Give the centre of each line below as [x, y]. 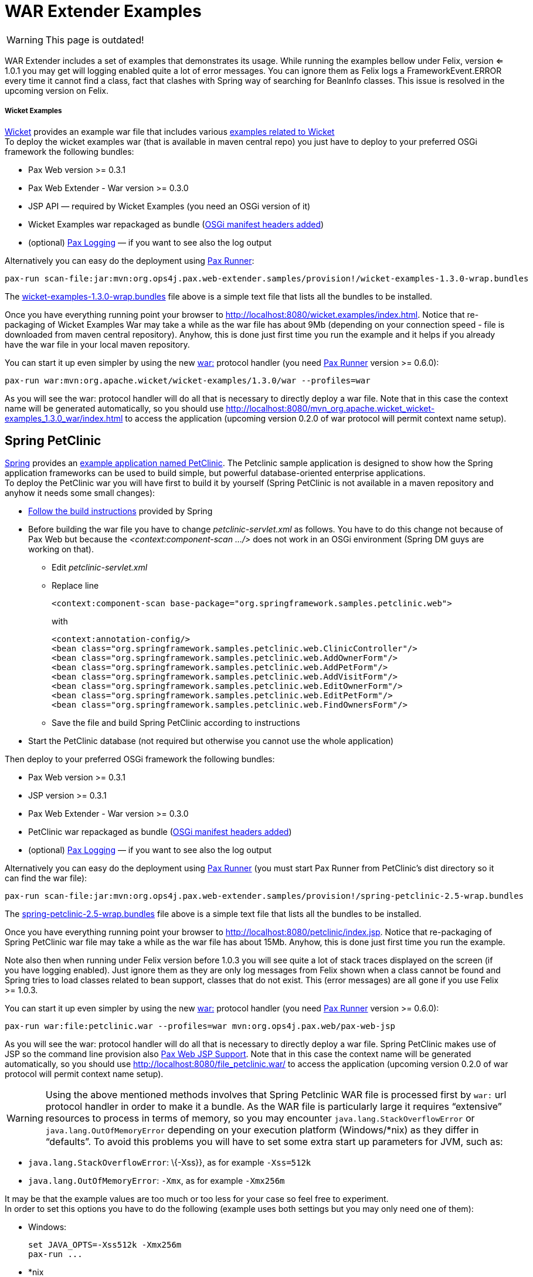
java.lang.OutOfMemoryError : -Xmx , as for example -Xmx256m [157, 1181]
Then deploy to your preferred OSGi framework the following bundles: [140, 759]
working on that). [61, 549]
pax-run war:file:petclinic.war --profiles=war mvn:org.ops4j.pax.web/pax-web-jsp [200, 1026]
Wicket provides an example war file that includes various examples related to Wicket [170, 131]
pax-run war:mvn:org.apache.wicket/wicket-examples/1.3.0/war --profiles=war [188, 380]
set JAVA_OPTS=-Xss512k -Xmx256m [105, 1245]
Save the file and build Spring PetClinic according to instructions [176, 723]
